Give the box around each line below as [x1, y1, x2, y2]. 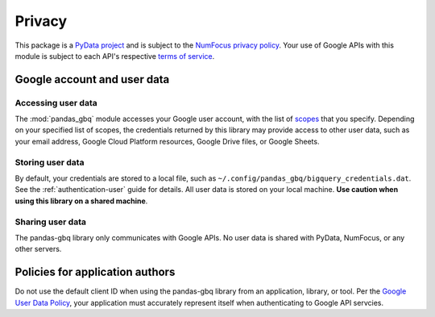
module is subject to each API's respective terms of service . [14, 51, 215, 60]
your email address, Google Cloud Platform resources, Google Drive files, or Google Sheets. [14, 136, 320, 146]
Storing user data [14, 156, 85, 168]
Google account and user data [14, 73, 170, 86]
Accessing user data [14, 97, 97, 108]
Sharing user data [14, 216, 86, 227]
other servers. [14, 244, 62, 254]
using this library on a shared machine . [14, 196, 148, 206]
